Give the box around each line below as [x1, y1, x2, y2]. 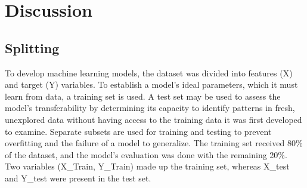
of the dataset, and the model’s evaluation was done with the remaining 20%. [5, 148, 287, 161]
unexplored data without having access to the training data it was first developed [5, 113, 302, 125]
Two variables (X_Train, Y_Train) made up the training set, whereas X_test [5, 160, 290, 172]
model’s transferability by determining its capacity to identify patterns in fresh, [5, 101, 295, 114]
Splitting [5, 38, 60, 57]
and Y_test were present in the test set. [5, 171, 151, 184]
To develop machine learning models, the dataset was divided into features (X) [5, 66, 293, 79]
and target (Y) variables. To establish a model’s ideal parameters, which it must [5, 78, 298, 91]
